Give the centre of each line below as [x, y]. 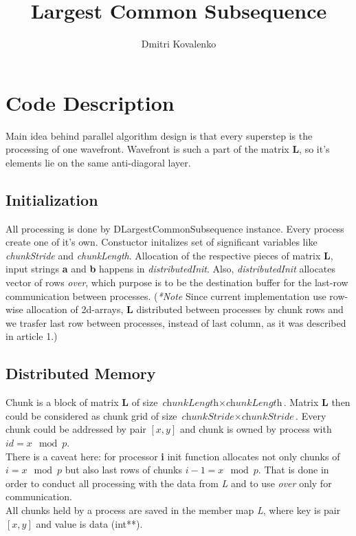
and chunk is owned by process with [256, 429]
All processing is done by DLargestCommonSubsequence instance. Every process [175, 228]
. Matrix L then [317, 402]
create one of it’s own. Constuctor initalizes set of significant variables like [162, 242]
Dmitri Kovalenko [179, 44]
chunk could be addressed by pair [76, 429]
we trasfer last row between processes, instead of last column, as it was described [176, 322]
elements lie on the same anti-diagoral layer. [98, 162]
